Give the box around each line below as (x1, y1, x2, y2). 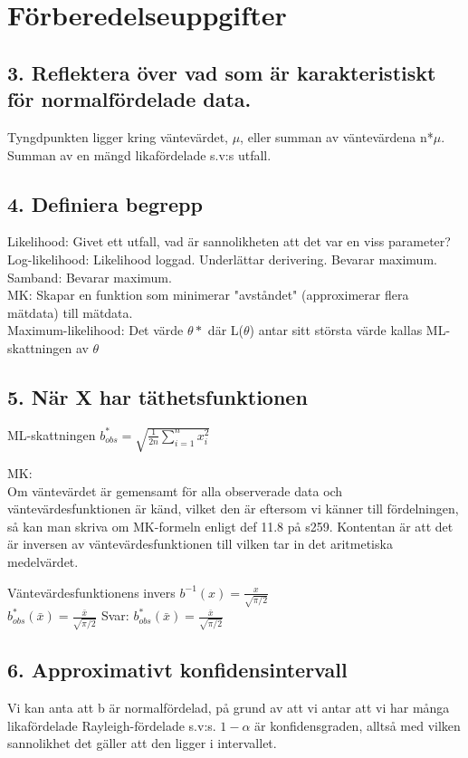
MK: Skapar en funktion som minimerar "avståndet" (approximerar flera (7, 285, 409, 304)
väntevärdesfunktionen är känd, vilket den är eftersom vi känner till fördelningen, (7, 499, 459, 518)
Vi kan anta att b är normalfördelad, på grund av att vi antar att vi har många (7, 698, 450, 717)
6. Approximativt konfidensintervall (7, 656, 348, 684)
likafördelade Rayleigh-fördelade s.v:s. (7, 715, 216, 734)
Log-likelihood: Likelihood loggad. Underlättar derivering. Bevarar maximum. (7, 249, 437, 268)
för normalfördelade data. (7, 85, 252, 113)
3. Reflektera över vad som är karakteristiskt (7, 58, 436, 86)
